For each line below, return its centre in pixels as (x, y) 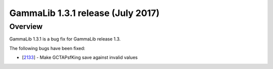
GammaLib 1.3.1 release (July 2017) (84, 13)
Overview (26, 26)
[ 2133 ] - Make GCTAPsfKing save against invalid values (80, 57)
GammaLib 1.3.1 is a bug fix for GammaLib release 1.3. (65, 39)
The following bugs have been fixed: (47, 48)
